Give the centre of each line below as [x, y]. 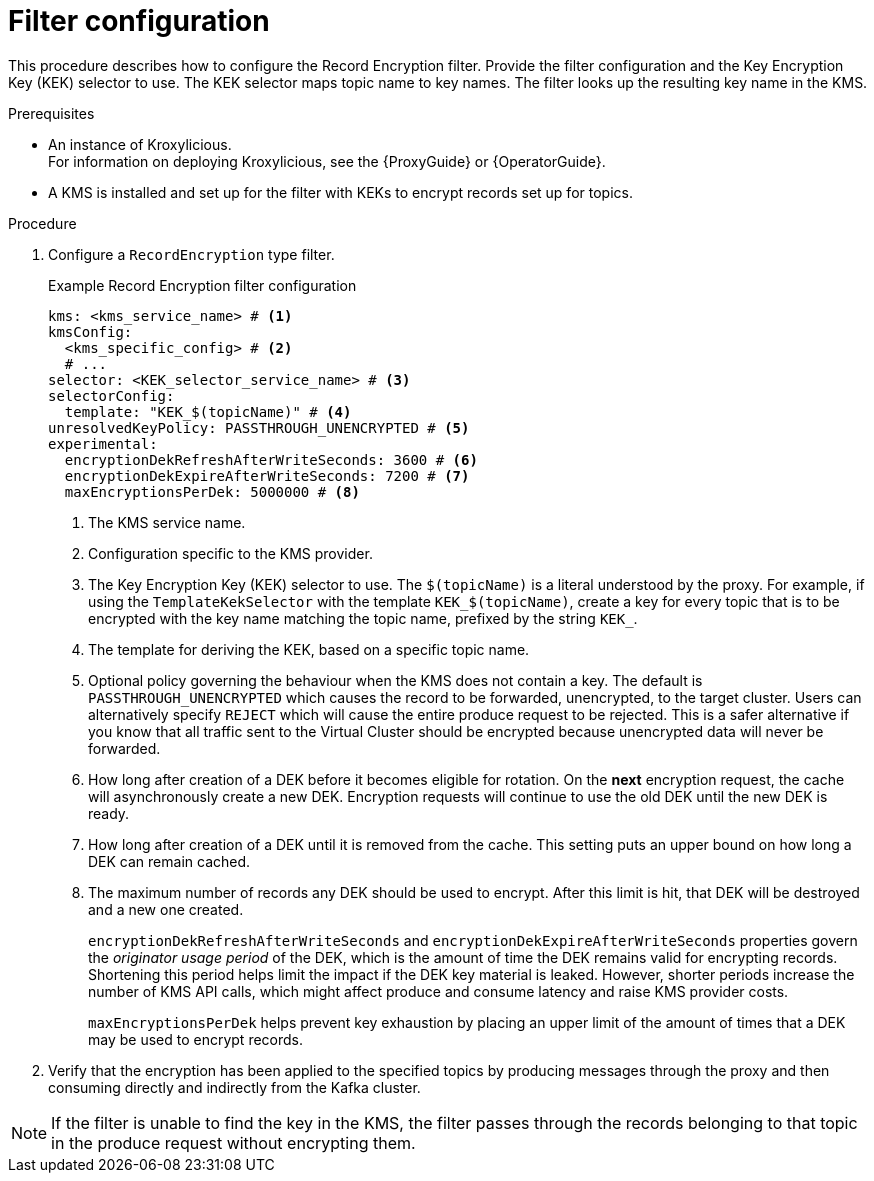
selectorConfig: [111, 395]
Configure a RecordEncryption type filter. [191, 254]
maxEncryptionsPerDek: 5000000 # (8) [212, 491]
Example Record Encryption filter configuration [202, 285]
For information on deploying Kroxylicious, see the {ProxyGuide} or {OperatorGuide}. [327, 161]
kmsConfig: [90, 331]
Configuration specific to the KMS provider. [230, 553]
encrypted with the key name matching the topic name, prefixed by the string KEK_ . [363, 618]
